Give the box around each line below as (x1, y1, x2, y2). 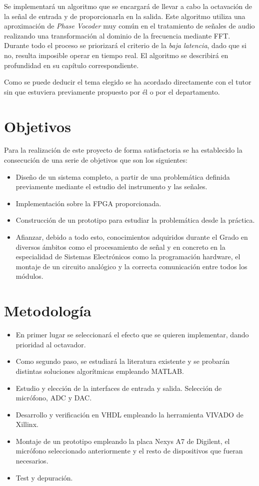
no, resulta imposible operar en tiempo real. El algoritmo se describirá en (4, 50, 228, 60)
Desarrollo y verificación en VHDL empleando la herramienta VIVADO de (15, 409, 243, 419)
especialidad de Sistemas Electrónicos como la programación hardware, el (15, 251, 240, 262)
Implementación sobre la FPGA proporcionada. (15, 198, 161, 208)
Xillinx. (15, 419, 38, 429)
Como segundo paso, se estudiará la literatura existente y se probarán (15, 356, 230, 366)
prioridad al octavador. (15, 339, 86, 349)
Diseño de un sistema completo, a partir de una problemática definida (15, 171, 230, 182)
